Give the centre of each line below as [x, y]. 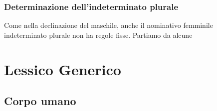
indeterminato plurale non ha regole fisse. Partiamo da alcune [98, 35]
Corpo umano [40, 101]
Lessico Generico [63, 69]
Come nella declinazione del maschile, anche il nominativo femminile [108, 25]
